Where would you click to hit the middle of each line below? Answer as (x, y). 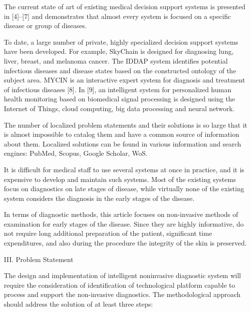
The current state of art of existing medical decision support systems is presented (125, 6)
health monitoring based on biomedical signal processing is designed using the (120, 99)
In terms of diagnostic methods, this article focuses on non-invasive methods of (121, 214)
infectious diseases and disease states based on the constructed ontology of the (120, 70)
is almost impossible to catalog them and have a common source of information (122, 134)
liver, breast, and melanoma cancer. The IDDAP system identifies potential (116, 60)
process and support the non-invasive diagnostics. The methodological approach (122, 294)
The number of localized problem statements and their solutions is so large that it (126, 124)
